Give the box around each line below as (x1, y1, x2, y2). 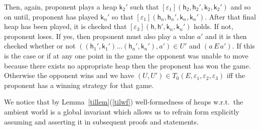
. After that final (205, 11, 256, 21)
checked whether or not (4, 40, 76, 51)
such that (130, 1, 159, 11)
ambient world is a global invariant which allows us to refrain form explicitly (4, 106, 239, 116)
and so (230, 1, 251, 11)
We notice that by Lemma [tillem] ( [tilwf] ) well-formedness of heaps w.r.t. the (4, 96, 243, 107)
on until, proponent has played (4, 11, 98, 21)
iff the (226, 70, 245, 80)
